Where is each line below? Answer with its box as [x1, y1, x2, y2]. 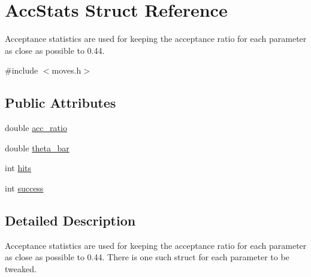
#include [5, 64, 38, 77]
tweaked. [5, 262, 37, 275]
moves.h [52, 64, 81, 77]
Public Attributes [5, 93, 116, 112]
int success [5, 181, 44, 194]
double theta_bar [5, 141, 70, 154]
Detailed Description [5, 211, 136, 229]
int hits [5, 162, 32, 174]
